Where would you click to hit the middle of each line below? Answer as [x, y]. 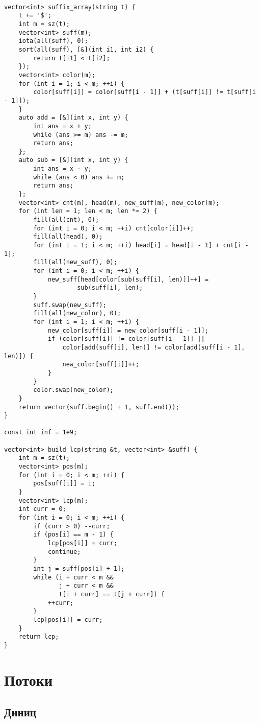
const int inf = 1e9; [41, 433]
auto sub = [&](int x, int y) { [73, 160]
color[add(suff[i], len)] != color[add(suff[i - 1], [154, 347]
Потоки [29, 679]
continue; [64, 552]
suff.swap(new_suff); [70, 305]
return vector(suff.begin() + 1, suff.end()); [99, 407]
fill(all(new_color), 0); [77, 313]
